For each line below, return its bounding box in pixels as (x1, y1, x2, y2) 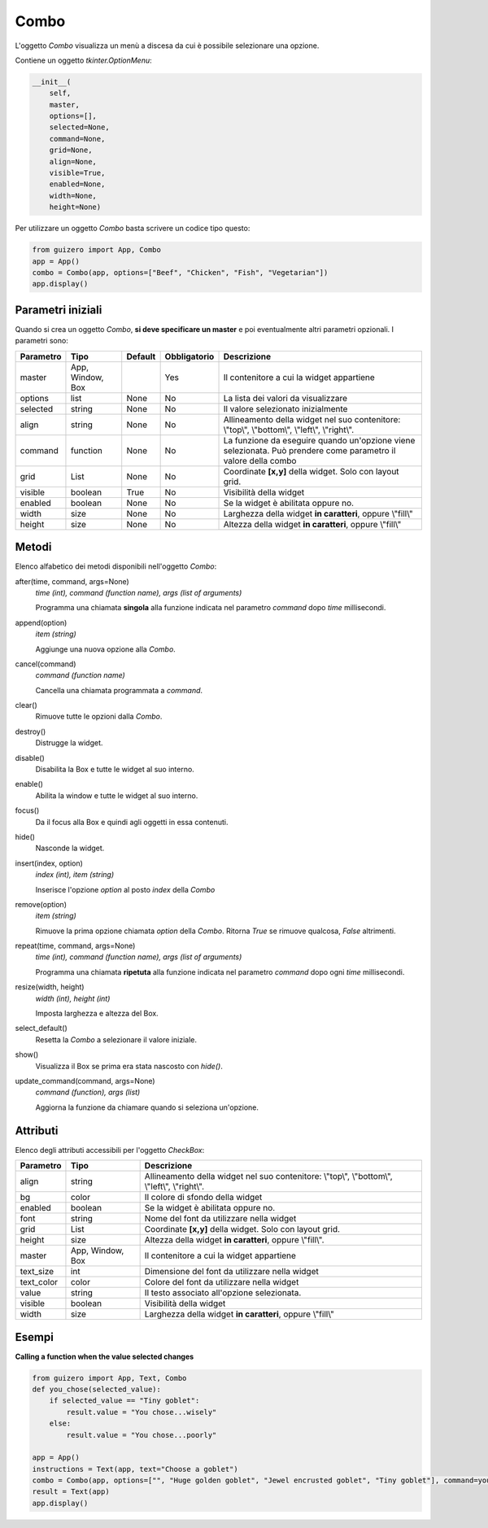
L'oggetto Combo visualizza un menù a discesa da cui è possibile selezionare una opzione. (15, 41, 320, 50)
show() (15, 1050, 39, 1059)
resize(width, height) (15, 982, 85, 992)
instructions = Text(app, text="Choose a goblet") (32, 1465, 239, 1473)
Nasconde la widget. (35, 843, 105, 853)
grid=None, (49, 146, 93, 155)
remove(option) (15, 899, 68, 909)
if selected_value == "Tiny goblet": (49, 1396, 200, 1405)
